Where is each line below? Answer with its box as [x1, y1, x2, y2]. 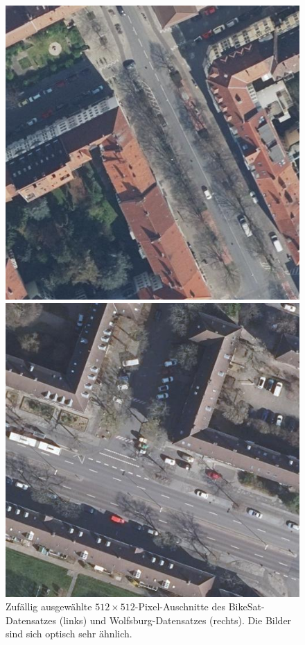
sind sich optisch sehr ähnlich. [6, 626, 132, 641]
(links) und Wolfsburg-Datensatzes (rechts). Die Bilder [59, 612, 292, 627]
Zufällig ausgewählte [6, 599, 92, 614]
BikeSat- [228, 599, 265, 614]
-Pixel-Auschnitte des [134, 599, 225, 614]
